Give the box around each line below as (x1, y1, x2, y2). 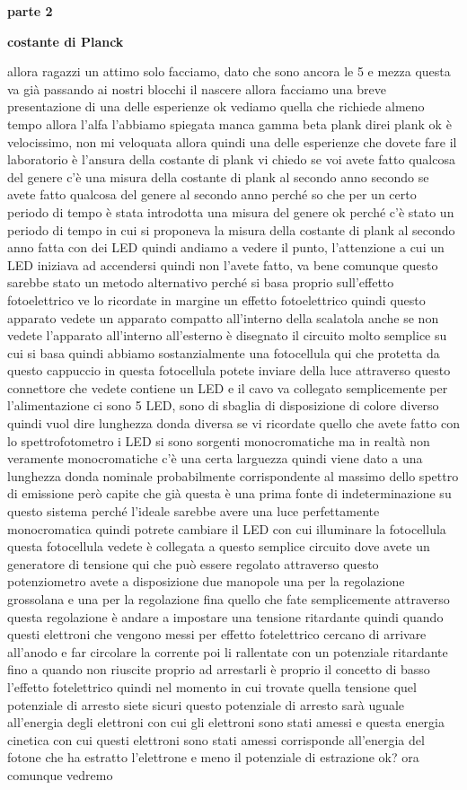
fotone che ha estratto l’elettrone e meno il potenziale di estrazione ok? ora (7, 748, 419, 767)
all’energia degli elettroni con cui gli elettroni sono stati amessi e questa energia (7, 713, 445, 732)
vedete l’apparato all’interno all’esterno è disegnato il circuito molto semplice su (7, 326, 447, 345)
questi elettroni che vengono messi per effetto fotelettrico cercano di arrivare (7, 625, 427, 644)
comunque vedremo (7, 765, 113, 784)
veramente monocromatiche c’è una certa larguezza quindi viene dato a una (7, 449, 423, 468)
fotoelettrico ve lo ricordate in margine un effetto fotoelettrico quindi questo (7, 290, 426, 309)
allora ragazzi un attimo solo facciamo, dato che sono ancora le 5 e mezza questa (7, 62, 451, 81)
